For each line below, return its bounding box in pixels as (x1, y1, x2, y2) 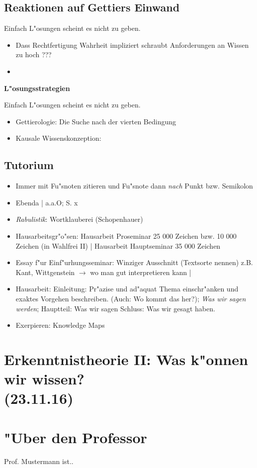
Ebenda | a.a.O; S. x (15, 197, 78, 207)
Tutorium (4, 157, 54, 173)
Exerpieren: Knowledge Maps (15, 320, 105, 330)
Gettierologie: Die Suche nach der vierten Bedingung (15, 116, 176, 126)
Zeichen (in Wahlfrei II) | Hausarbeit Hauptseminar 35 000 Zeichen (15, 240, 221, 251)
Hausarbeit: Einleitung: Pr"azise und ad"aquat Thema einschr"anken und (15, 283, 239, 294)
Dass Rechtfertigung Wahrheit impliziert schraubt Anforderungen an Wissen (15, 39, 249, 50)
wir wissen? (4, 369, 85, 389)
